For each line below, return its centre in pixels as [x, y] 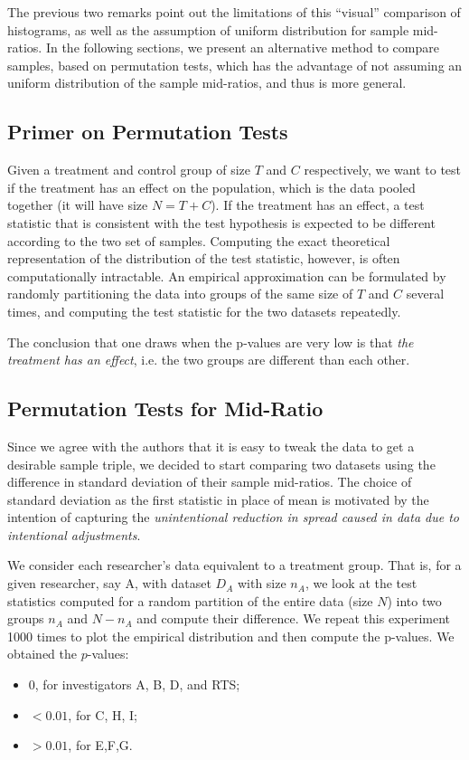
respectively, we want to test [383, 170]
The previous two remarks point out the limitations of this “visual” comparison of [234, 12]
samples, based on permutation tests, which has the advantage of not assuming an [235, 65]
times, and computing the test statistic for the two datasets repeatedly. [204, 311]
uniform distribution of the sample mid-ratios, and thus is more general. [207, 83]
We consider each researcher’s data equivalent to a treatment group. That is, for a [234, 565]
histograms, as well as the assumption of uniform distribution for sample [208, 29]
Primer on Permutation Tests [148, 132]
